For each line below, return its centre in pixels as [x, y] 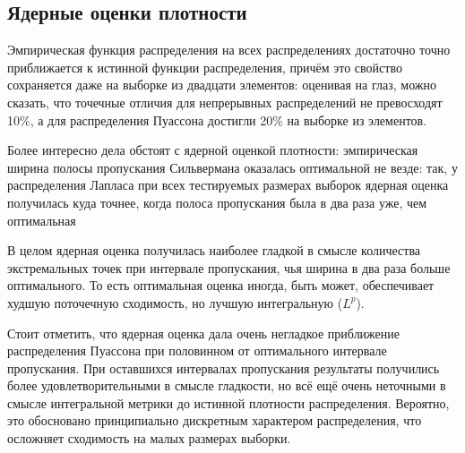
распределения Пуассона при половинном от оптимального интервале [197, 350]
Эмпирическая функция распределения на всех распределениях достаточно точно [229, 50]
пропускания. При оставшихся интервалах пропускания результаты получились [224, 368]
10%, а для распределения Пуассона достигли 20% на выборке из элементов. [217, 120]
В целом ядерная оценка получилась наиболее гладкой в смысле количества [214, 250]
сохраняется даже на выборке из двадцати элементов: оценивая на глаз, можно [222, 85]
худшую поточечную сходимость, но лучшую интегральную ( [175, 302]
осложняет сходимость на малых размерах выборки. [149, 438]
